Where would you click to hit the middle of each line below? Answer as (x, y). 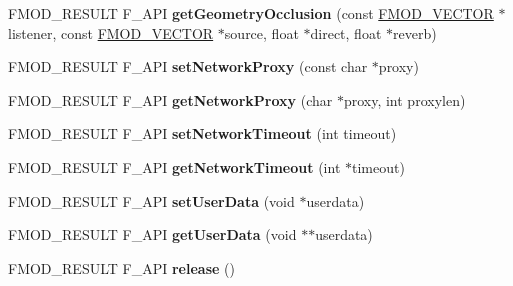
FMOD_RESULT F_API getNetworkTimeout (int (174, 166)
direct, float (346, 32)
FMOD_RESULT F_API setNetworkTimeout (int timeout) (202, 133)
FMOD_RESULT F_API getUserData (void (152, 234)
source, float (261, 32)
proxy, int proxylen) (404, 99)
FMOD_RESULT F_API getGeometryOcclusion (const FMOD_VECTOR (251, 13)
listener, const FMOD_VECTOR (111, 32)
